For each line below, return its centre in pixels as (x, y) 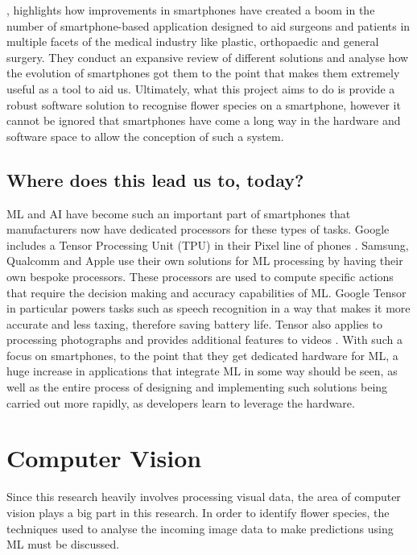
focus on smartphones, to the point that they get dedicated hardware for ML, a (202, 355)
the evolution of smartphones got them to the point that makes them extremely (203, 73)
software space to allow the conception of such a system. (145, 136)
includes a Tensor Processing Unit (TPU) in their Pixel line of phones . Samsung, (208, 244)
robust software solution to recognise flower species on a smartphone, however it (204, 104)
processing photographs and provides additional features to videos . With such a (204, 340)
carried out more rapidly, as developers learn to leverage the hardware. (181, 402)
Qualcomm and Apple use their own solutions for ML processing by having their (205, 261)
